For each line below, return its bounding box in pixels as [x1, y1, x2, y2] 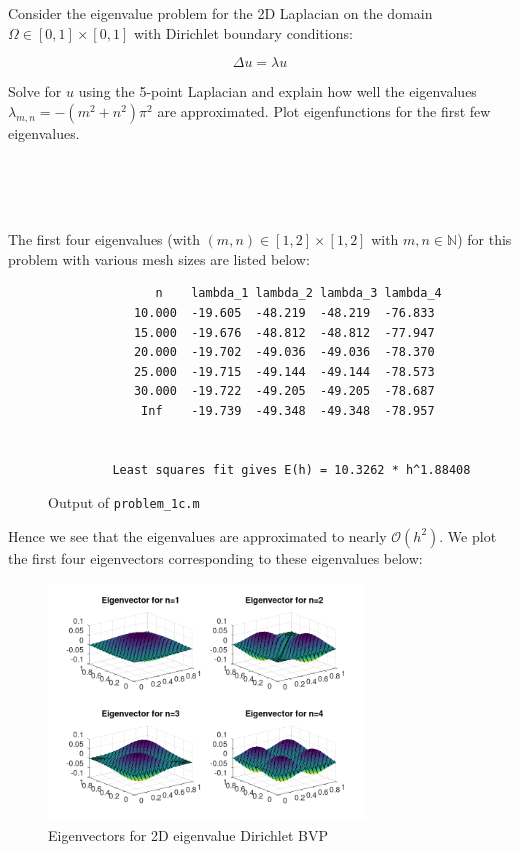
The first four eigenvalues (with [8, 229, 200, 250]
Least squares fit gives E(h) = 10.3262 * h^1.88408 [112, 462, 471, 477]
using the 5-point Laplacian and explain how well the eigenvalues [78, 81, 477, 102]
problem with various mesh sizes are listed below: [8, 248, 310, 269]
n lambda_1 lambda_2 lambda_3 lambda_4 [155, 286, 442, 301]
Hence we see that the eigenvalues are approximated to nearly [8, 525, 387, 546]
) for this [457, 229, 512, 250]
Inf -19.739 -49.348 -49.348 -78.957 [141, 403, 435, 418]
